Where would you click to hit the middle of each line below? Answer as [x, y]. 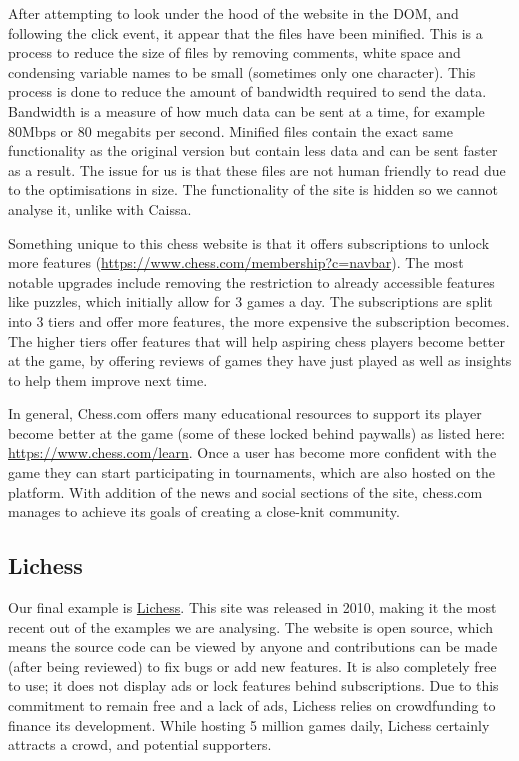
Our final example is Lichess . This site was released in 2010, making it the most [252, 607]
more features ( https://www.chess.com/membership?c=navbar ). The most [236, 262]
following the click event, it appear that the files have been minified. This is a [245, 32]
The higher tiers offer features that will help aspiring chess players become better [256, 340]
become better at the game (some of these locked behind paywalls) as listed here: [256, 432]
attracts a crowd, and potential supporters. [140, 744]
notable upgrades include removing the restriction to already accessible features [251, 281]
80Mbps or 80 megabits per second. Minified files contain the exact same [230, 130]
